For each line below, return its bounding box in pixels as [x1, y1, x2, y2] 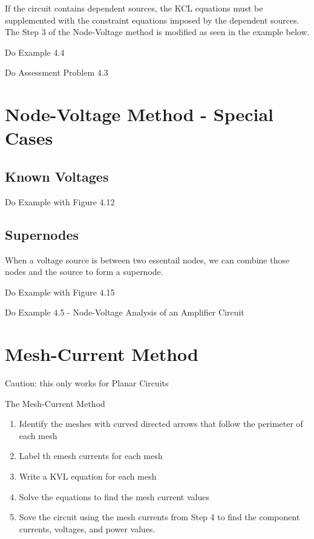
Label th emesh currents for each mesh [19, 449, 163, 462]
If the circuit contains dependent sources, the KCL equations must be [5, 2, 263, 14]
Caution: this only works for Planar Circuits [5, 377, 169, 389]
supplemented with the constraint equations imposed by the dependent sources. [5, 13, 299, 26]
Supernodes [5, 225, 79, 243]
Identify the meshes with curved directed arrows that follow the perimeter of [19, 417, 303, 430]
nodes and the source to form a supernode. [5, 265, 163, 278]
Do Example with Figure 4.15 [5, 285, 115, 298]
